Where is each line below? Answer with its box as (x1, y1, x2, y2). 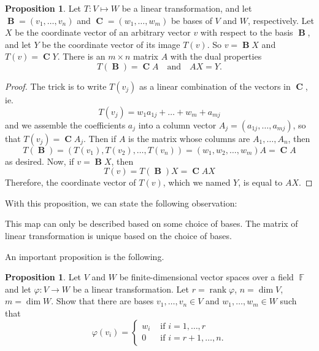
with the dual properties (170, 50, 262, 63)
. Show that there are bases (51, 294, 154, 307)
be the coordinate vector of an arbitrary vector (15, 26, 191, 39)
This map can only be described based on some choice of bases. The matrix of (5, 217, 298, 230)
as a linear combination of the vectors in (139, 79, 291, 92)
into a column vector (138, 118, 217, 131)
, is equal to (238, 176, 283, 189)
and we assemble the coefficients (5, 118, 126, 131)
